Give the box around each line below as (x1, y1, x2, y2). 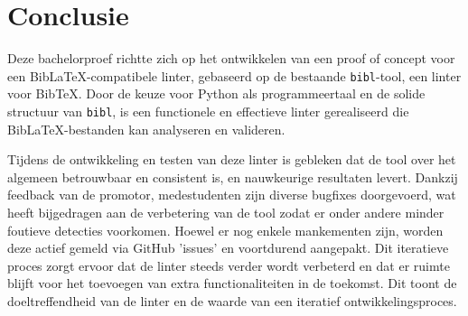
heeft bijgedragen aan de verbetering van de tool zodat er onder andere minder (7, 203, 445, 221)
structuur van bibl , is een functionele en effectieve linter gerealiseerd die (7, 101, 409, 120)
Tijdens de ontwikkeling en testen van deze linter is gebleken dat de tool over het (7, 150, 456, 169)
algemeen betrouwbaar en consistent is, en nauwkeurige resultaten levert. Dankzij (7, 167, 458, 186)
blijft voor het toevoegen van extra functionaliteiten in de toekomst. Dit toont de (7, 274, 457, 293)
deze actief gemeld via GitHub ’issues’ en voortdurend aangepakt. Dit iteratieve (7, 238, 449, 257)
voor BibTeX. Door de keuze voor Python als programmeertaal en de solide (7, 84, 426, 103)
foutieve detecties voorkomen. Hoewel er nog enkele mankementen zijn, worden (7, 220, 444, 239)
